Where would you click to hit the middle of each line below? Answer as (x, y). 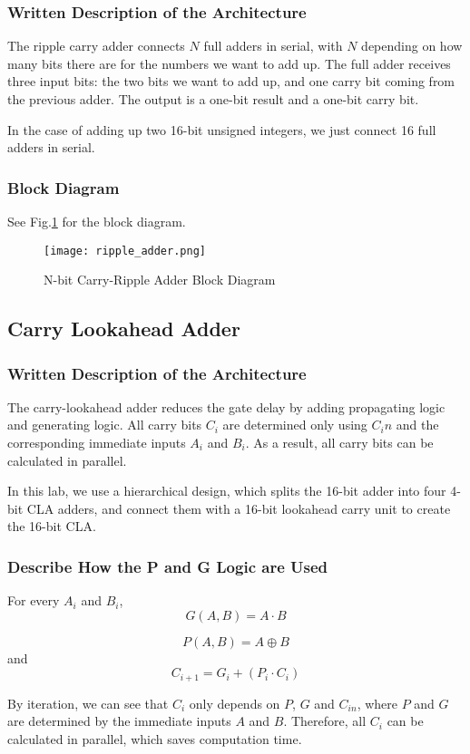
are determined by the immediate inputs (119, 721)
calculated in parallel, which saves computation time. (155, 739)
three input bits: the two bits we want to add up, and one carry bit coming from (231, 81)
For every (34, 600)
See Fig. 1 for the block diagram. (97, 221)
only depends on (235, 703)
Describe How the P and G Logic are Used (168, 566)
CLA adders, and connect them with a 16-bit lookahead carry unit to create (239, 508)
